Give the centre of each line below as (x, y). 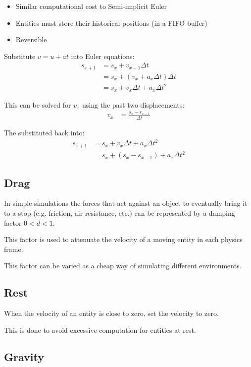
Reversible (31, 39)
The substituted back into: (44, 133)
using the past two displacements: (133, 104)
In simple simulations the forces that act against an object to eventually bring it (126, 203)
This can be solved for (38, 104)
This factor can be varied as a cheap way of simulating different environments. (123, 266)
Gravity (24, 356)
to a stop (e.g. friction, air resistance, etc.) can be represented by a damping (120, 213)
